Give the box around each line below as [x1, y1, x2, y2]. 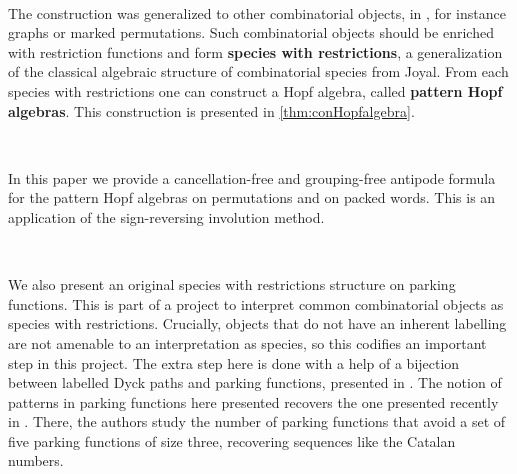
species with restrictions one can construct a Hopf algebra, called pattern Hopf [8, 80, 503, 101]
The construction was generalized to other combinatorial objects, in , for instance [8, 2, 506, 23]
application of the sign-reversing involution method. [8, 206, 325, 227]
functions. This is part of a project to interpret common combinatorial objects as [8, 293, 504, 314]
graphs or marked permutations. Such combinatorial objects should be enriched [8, 22, 494, 43]
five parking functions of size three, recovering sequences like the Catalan [8, 430, 456, 451]
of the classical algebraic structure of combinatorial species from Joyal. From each [8, 61, 509, 82]
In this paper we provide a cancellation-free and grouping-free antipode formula [8, 167, 496, 188]
